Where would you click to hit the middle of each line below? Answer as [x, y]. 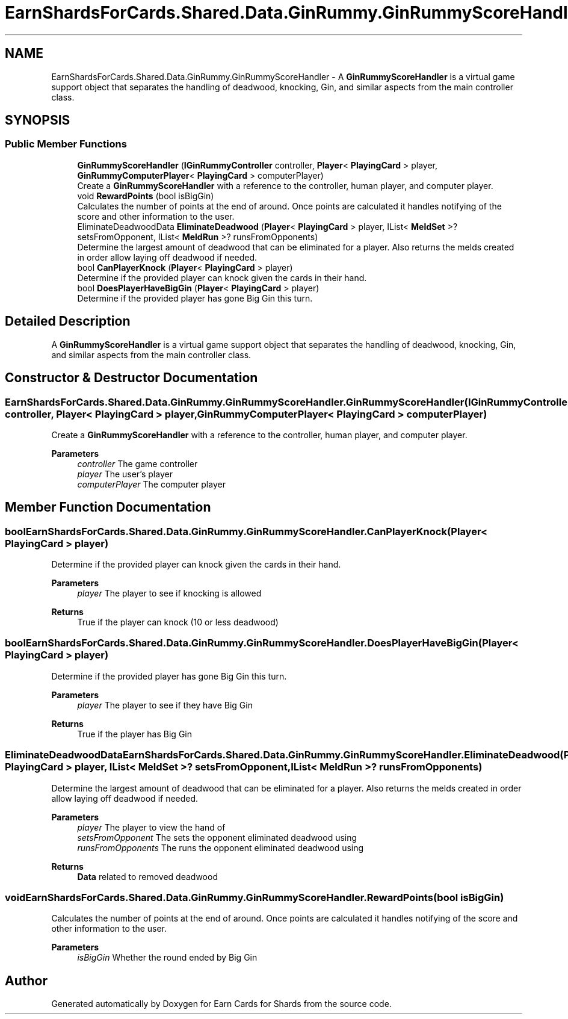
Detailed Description [68, 321]
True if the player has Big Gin [134, 734]
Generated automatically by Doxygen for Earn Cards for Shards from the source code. [221, 1004]
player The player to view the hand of [151, 827]
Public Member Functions [66, 144]
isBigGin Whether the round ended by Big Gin [167, 958]
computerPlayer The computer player [151, 484]
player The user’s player [125, 474]
